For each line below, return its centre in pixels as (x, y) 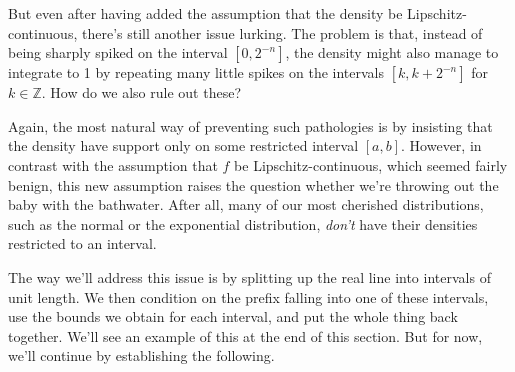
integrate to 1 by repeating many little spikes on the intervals (196, 72)
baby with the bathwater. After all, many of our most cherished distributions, (246, 204)
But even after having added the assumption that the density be (205, 13)
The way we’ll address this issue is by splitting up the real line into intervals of (249, 276)
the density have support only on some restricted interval (183, 145)
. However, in (441, 145)
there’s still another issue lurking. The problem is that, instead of (282, 32)
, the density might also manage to (392, 52)
